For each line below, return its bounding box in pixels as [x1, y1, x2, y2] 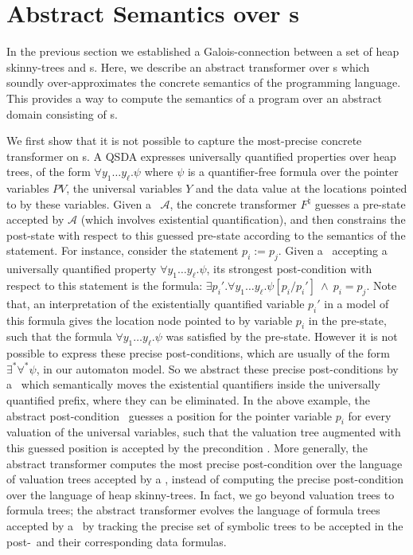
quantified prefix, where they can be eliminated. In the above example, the [6, 392, 371, 408]
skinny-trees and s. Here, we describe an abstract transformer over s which [6, 58, 370, 75]
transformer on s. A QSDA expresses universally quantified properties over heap [6, 147, 396, 164]
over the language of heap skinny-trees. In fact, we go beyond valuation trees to [6, 486, 395, 502]
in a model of [324, 295, 389, 311]
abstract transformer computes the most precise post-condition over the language [6, 455, 403, 471]
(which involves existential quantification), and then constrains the [80, 211, 406, 228]
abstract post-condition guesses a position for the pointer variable [6, 407, 332, 424]
